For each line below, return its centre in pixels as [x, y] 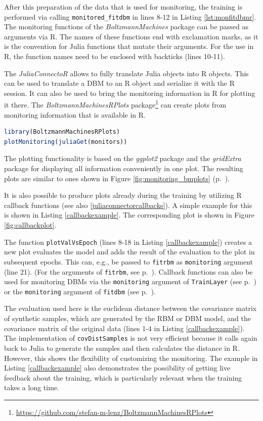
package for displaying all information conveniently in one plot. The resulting [124, 168]
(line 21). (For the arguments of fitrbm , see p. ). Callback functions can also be [128, 271]
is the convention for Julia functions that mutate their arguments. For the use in [129, 46]
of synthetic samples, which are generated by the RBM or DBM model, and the [127, 318]
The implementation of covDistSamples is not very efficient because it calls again [131, 338]
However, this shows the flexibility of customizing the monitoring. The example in [131, 358]
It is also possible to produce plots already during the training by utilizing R [123, 195]
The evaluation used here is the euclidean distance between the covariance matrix [130, 308]
